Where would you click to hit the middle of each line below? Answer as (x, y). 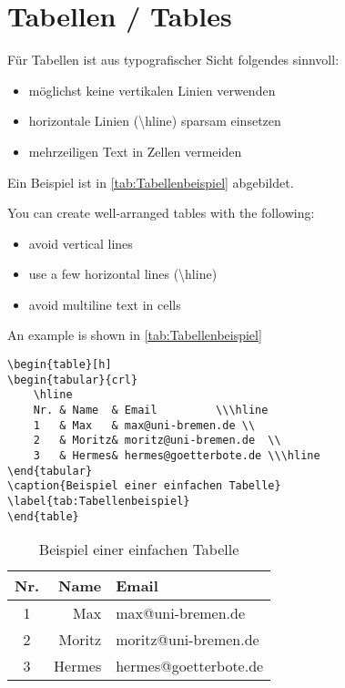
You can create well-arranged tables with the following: (161, 213)
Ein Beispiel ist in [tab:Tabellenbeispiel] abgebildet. (151, 182)
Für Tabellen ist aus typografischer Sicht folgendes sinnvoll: (173, 60)
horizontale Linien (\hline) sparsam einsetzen (155, 121)
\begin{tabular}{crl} (73, 380)
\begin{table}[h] (60, 365)
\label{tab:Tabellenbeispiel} (99, 501)
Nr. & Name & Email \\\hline (151, 411)
